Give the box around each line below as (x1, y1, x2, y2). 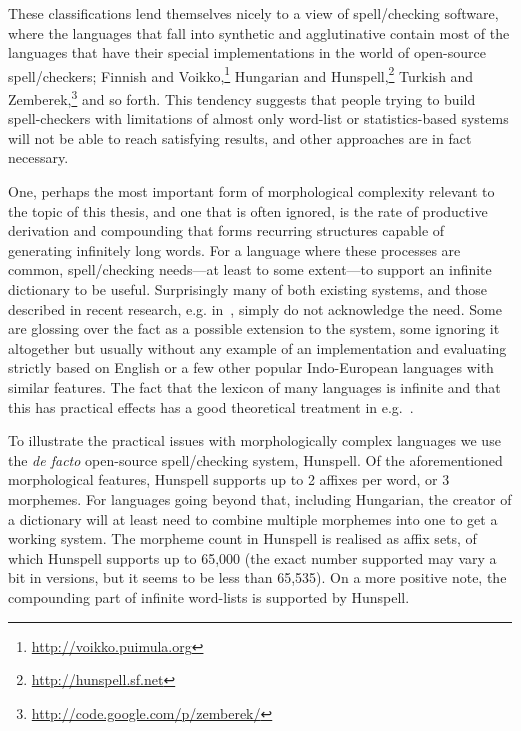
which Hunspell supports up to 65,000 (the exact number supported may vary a (8, 547, 497, 568)
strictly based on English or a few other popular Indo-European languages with (8, 357, 494, 378)
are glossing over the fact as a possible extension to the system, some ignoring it (8, 318, 500, 339)
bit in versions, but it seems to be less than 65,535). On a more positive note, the (8, 567, 507, 588)
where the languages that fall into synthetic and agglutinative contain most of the (8, 22, 510, 43)
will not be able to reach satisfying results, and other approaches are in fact (8, 127, 472, 148)
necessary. (8, 147, 69, 168)
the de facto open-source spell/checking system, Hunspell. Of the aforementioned (8, 449, 503, 470)
